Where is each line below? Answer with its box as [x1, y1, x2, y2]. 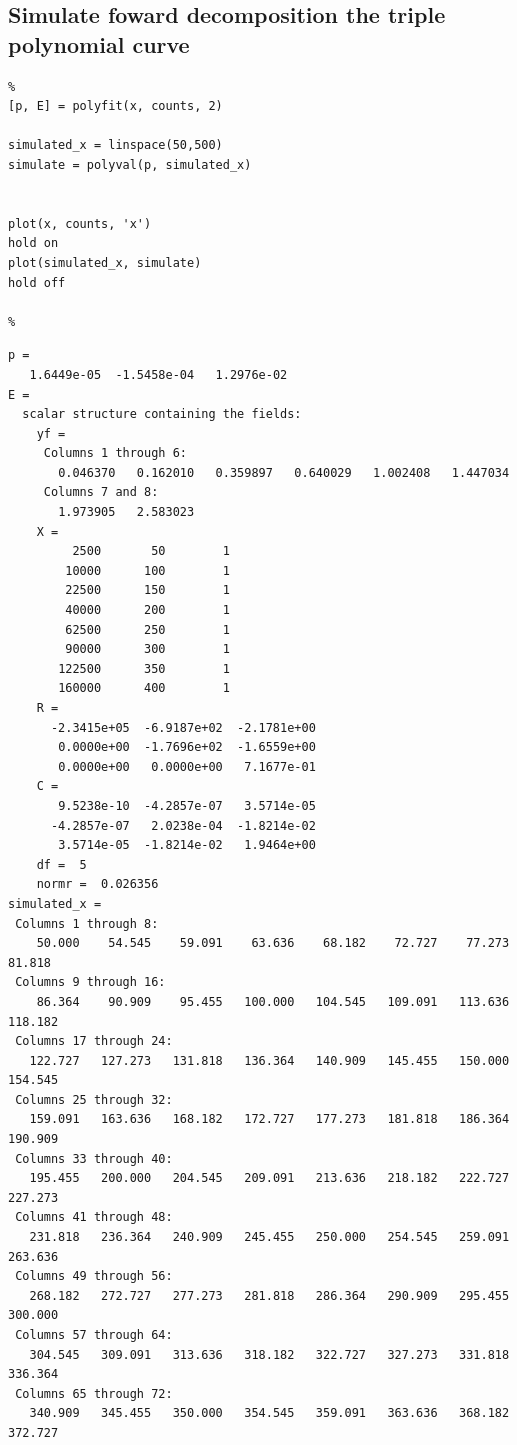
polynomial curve [8, 28, 190, 59]
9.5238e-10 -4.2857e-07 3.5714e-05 [58, 798, 316, 813]
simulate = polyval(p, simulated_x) [8, 157, 252, 172]
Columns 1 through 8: [15, 916, 159, 931]
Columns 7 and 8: [43, 485, 159, 500]
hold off [8, 275, 66, 290]
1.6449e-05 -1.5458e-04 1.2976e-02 [29, 367, 288, 382]
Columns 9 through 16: [15, 975, 166, 990]
